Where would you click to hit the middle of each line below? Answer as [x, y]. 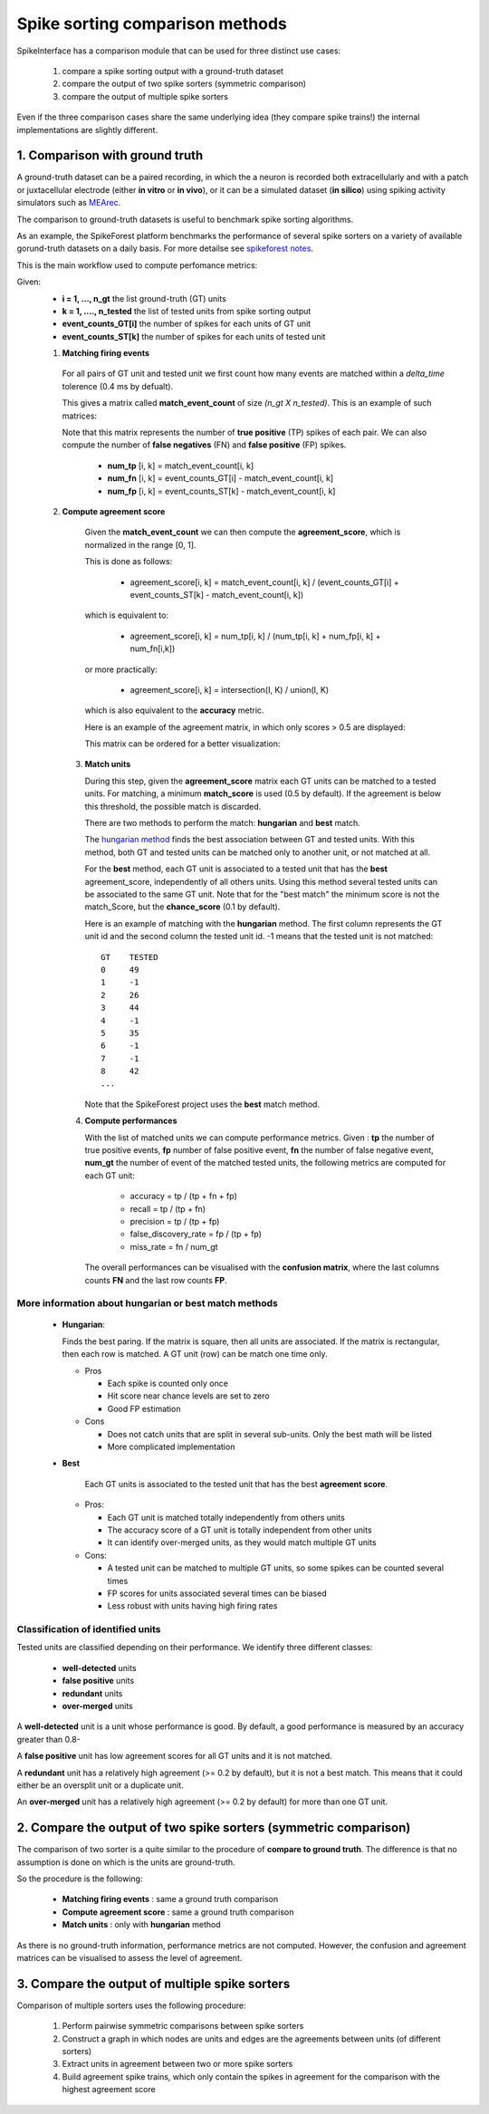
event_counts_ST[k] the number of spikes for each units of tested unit [194, 336]
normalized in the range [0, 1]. [140, 544]
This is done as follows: [129, 562]
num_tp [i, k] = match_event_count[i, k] [181, 466]
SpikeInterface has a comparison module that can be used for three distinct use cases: [179, 51]
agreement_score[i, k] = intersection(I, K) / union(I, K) [230, 689]
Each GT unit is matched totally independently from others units [226, 1517]
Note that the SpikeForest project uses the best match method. [202, 1104]
